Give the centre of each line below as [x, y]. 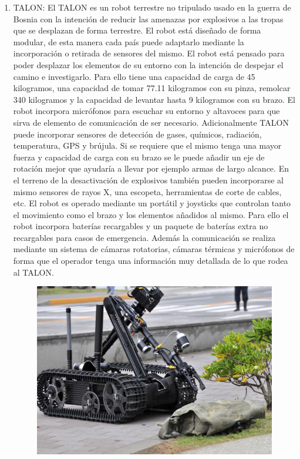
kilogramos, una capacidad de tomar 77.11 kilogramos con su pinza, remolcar [152, 88]
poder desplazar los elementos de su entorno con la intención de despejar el [148, 64]
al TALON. [33, 272]
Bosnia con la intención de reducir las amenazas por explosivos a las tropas [148, 19]
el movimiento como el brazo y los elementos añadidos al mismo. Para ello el [151, 214]
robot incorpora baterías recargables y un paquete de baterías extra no [141, 226]
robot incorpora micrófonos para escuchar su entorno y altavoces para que [146, 111]
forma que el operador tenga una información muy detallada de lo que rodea [151, 261]
